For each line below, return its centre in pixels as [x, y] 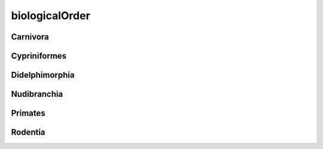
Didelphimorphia [43, 75]
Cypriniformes [39, 56]
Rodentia [28, 133]
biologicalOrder [51, 16]
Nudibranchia [37, 94]
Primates [28, 113]
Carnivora [30, 37]
